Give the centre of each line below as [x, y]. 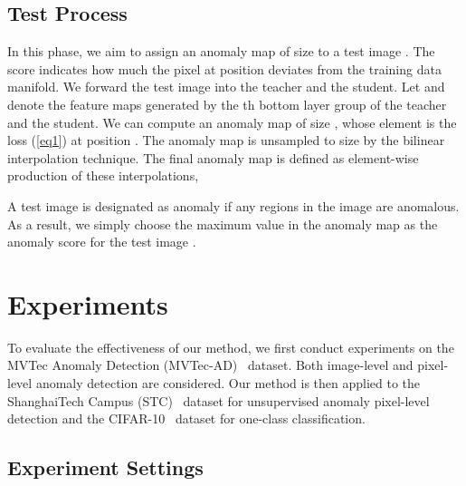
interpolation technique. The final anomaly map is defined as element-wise [213, 157]
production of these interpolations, [103, 175]
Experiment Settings [105, 467]
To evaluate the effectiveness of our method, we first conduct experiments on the [231, 347]
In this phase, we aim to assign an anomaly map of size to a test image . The [221, 51]
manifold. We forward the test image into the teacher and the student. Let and [226, 87]
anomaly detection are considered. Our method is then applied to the [228, 383]
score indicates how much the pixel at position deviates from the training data [224, 68]
